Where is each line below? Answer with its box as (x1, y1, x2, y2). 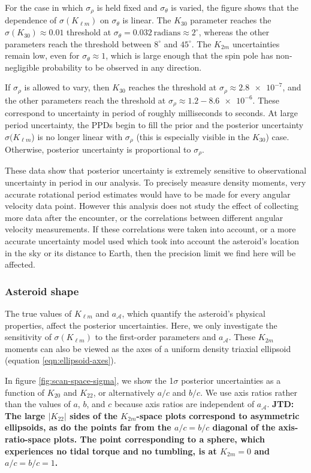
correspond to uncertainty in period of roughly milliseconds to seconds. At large (5, 107, 298, 119)
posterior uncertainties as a (181, 374, 281, 386)
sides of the (70, 409, 117, 422)
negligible (5, 60, 40, 73)
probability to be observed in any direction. (42, 60, 202, 73)
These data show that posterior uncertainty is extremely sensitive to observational (5, 164, 307, 177)
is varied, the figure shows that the (171, 1, 298, 13)
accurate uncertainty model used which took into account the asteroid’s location (5, 234, 300, 247)
